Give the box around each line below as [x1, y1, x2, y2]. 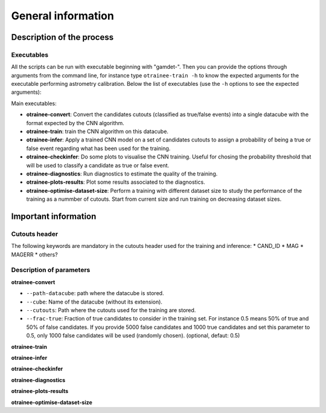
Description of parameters [11, 266, 91, 275]
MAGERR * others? [11, 251, 58, 258]
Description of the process [11, 32, 114, 42]
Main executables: [11, 100, 57, 107]
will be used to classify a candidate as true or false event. [26, 161, 170, 169]
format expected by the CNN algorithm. [26, 119, 125, 126]
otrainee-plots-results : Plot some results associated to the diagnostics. [26, 178, 205, 186]
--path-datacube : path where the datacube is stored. [26, 290, 164, 297]
